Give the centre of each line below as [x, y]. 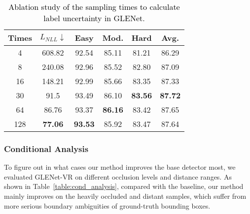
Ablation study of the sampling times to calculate [94, 7]
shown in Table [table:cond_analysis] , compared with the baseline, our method [124, 186]
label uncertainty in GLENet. [94, 18]
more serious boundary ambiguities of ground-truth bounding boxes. [107, 205]
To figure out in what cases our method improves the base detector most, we [120, 167]
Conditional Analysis [46, 148]
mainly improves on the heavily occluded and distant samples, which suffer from [125, 196]
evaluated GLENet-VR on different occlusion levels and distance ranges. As [118, 176]
